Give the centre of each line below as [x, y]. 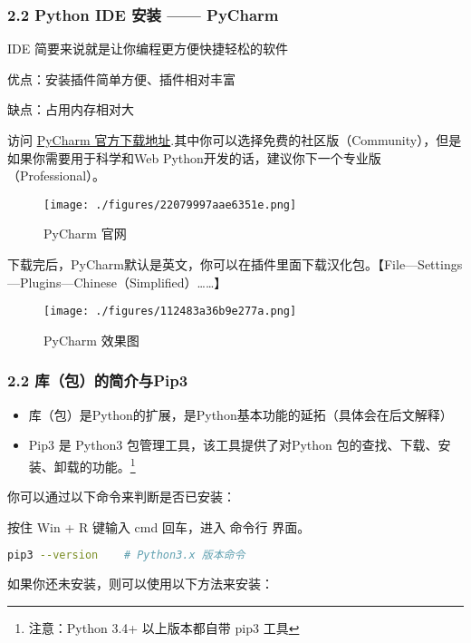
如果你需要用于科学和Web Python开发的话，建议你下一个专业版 [194, 157]
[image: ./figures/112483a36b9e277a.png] [170, 312]
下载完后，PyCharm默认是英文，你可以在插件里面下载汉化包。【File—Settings [235, 264]
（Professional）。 [57, 175]
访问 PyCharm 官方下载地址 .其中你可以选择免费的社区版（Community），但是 [235, 140]
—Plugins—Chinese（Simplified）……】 [117, 282]
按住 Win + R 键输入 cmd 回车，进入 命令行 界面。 [159, 526]
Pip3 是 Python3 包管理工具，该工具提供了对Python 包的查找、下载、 [233, 445]
